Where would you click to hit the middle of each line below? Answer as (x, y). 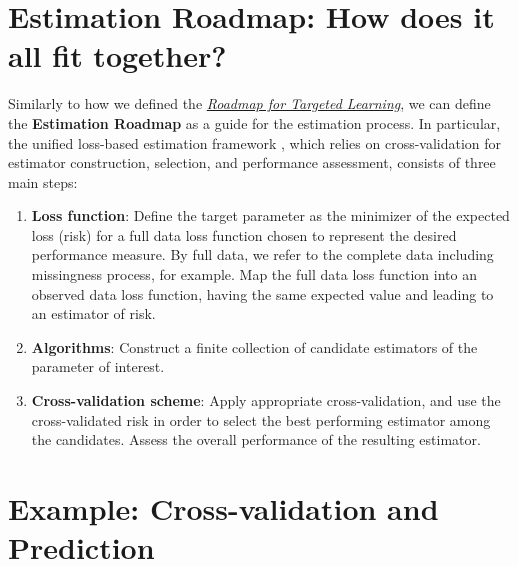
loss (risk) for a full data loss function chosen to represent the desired (244, 234)
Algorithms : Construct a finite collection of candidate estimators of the (254, 346)
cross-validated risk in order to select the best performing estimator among (261, 419)
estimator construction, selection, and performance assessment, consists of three (252, 162)
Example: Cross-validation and (223, 508)
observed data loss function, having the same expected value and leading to (262, 293)
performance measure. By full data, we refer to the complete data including (262, 254)
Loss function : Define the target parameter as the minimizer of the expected (270, 215)
